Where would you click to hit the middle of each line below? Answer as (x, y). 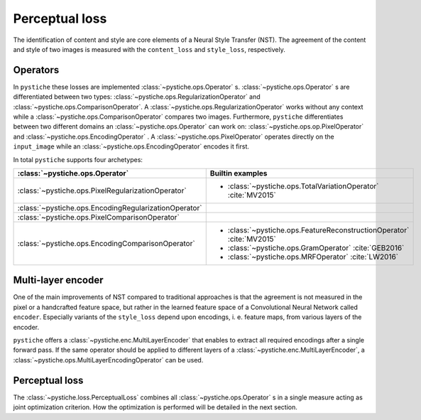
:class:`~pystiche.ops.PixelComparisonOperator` (99, 217)
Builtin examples (239, 173)
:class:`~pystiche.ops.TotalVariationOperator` (303, 186)
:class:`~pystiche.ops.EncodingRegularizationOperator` (110, 208)
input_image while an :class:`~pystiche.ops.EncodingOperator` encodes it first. (131, 146)
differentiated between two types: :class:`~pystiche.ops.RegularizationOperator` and (137, 97)
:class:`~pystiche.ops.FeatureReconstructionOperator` (318, 230)
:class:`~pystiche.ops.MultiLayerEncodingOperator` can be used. (108, 360)
